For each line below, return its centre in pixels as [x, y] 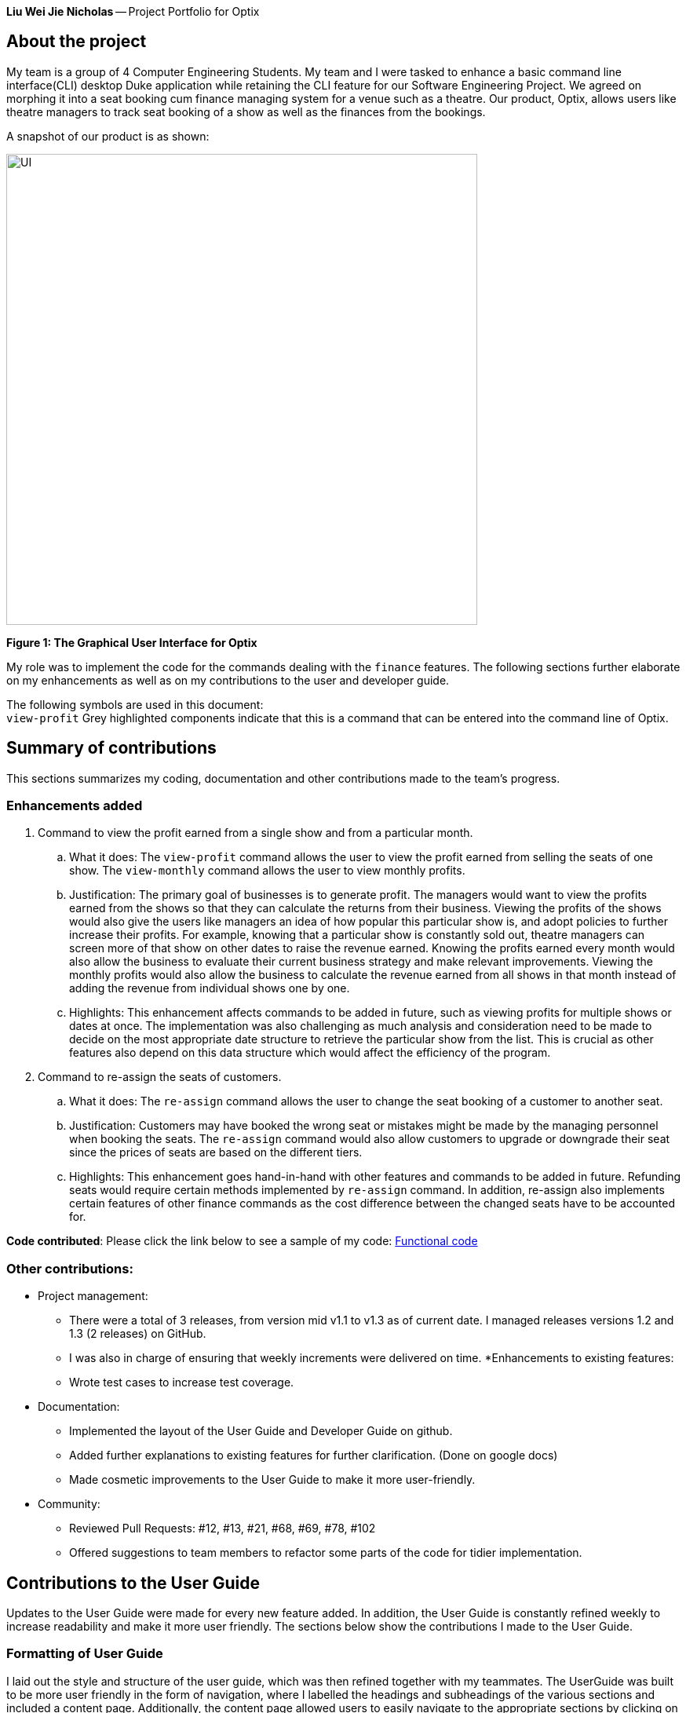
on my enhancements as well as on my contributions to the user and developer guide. [228, 680]
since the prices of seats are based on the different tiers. [216, 1152]
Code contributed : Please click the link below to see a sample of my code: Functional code [242, 1241]
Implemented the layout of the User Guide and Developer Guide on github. [261, 1431]
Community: [69, 1504]
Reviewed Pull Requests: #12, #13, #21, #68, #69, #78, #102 [223, 1529]
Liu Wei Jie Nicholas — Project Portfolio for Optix [133, 11]
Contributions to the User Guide [133, 1583]
